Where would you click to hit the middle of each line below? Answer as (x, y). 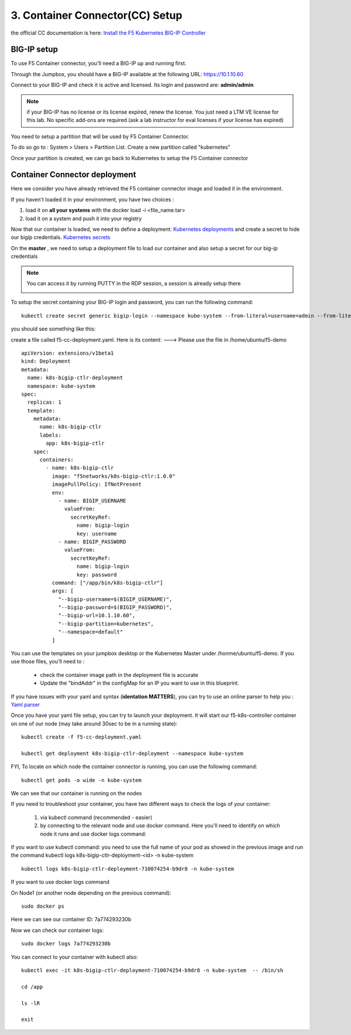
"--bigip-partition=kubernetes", (106, 624)
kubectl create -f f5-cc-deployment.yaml (81, 737)
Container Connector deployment (73, 175)
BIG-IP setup (35, 50)
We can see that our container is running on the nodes (76, 794)
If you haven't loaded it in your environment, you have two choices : (92, 199)
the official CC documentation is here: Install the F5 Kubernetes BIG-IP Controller (108, 33)
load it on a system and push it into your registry (84, 218)
